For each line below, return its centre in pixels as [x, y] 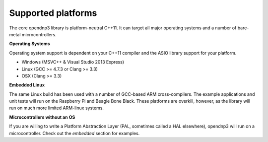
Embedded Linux [27, 85]
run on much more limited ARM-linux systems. [57, 108]
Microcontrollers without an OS [42, 117]
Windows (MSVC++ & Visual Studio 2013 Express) [73, 62]
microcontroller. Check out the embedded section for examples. [74, 133]
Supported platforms [53, 13]
